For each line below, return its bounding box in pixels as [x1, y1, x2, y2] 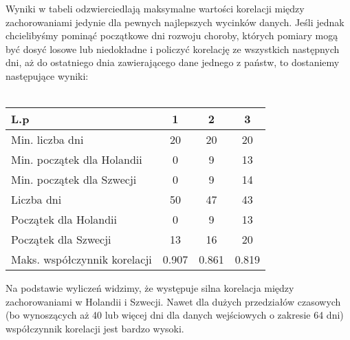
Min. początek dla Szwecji [11, 171, 137, 188]
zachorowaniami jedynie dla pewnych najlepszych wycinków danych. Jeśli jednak [6, 14, 344, 29]
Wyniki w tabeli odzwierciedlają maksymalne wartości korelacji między [6, 1, 305, 15]
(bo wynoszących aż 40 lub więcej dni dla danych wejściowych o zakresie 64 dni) [6, 308, 344, 322]
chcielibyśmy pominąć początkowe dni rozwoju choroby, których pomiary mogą [6, 28, 338, 43]
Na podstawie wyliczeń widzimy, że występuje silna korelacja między [6, 281, 294, 295]
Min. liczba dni [11, 131, 84, 148]
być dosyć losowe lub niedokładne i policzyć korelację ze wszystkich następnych [6, 41, 340, 56]
